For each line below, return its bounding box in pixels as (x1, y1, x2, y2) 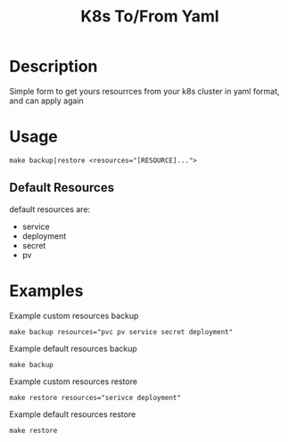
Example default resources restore (9, 408, 136, 420)
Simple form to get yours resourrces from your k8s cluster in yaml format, (9, 86, 280, 96)
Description (9, 56, 98, 77)
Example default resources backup (9, 343, 138, 354)
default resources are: (9, 203, 91, 215)
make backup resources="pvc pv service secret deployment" (9, 327, 234, 336)
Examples (9, 281, 84, 300)
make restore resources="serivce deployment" (9, 393, 181, 402)
